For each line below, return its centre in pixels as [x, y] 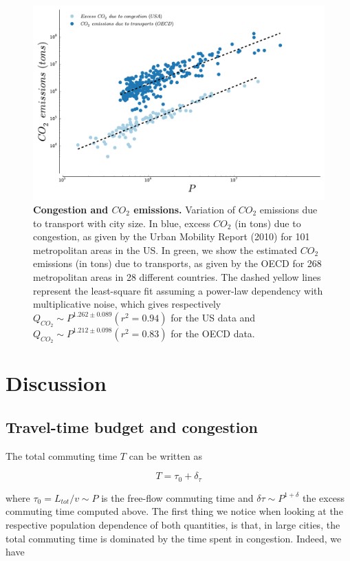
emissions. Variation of [185, 209]
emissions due [288, 209]
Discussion [56, 383]
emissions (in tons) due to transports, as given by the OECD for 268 [177, 263]
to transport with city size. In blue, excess [122, 223]
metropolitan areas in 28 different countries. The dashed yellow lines [177, 276]
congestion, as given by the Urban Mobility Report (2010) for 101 [172, 236]
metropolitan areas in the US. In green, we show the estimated [165, 250]
